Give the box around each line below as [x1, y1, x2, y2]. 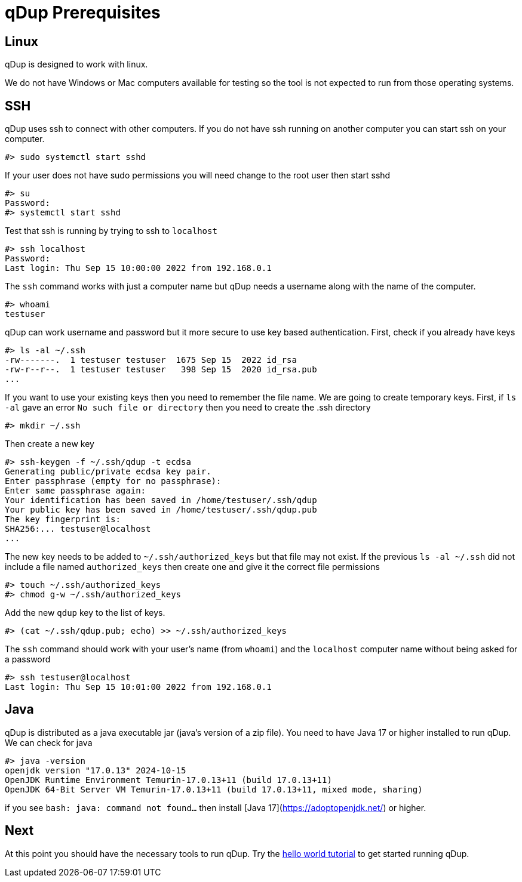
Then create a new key [5, 439, 94, 449]
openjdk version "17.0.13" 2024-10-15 [5, 765, 186, 775]
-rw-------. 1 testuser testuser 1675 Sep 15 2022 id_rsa [5, 355, 297, 365]
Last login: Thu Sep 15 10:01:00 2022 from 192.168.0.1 [5, 682, 272, 692]
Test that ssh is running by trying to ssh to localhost [5, 226, 217, 236]
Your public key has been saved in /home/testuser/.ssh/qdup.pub [5, 505, 317, 515]
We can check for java [5, 737, 93, 748]
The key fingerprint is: [5, 514, 121, 525]
